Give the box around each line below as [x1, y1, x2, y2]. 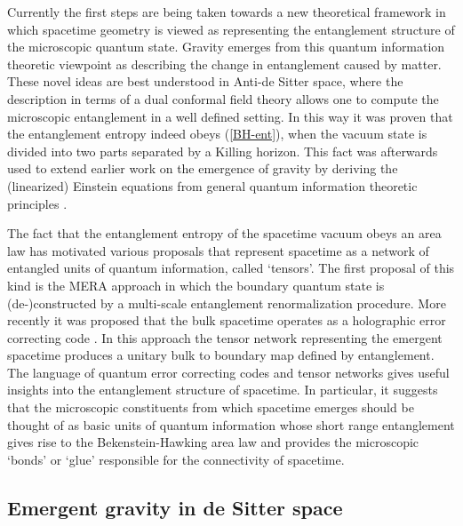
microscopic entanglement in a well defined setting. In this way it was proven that [7, 107, 453, 125]
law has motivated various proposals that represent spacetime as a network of [7, 241, 429, 259]
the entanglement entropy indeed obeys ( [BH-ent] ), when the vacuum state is [7, 124, 427, 143]
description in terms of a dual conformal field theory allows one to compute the [7, 89, 439, 108]
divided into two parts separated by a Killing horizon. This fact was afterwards [7, 141, 438, 160]
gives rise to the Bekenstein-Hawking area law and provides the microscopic [7, 433, 419, 451]
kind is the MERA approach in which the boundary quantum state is [7, 275, 385, 294]
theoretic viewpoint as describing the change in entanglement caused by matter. [7, 54, 442, 73]
